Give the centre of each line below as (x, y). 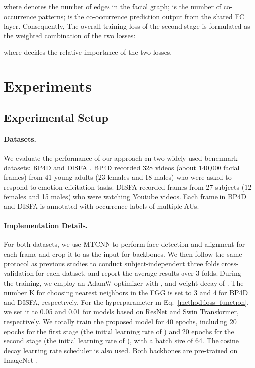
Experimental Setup (56, 117)
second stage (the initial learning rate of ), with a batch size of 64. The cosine (121, 341)
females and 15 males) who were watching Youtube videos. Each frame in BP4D (125, 196)
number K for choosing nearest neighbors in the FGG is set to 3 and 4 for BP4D (126, 292)
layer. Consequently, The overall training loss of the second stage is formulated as (127, 26)
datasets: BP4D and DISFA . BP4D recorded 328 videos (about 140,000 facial (122, 167)
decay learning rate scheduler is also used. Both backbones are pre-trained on (121, 350)
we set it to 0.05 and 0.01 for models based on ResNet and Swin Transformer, (121, 312)
